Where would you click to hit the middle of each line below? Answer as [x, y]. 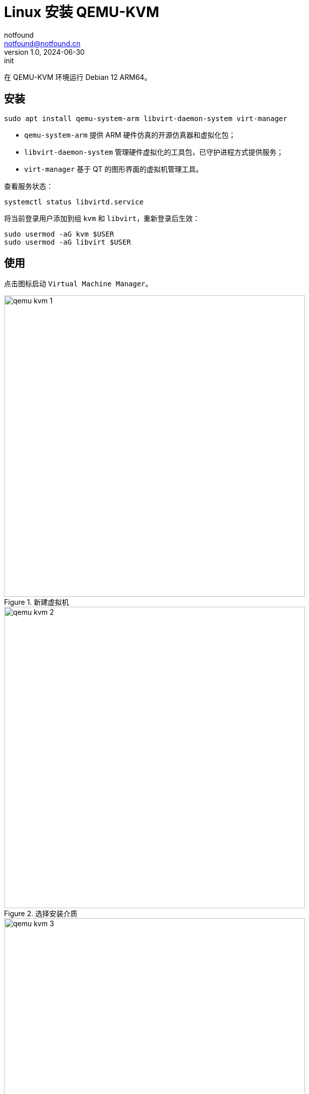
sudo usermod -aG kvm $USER [59, 234]
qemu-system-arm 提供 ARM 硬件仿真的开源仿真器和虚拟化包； [130, 135]
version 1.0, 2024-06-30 [44, 52]
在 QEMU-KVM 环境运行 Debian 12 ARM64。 [78, 77]
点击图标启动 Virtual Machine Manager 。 [78, 284]
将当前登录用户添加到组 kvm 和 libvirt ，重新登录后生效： [102, 218]
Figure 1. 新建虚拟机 [37, 602]
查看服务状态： [29, 186]
